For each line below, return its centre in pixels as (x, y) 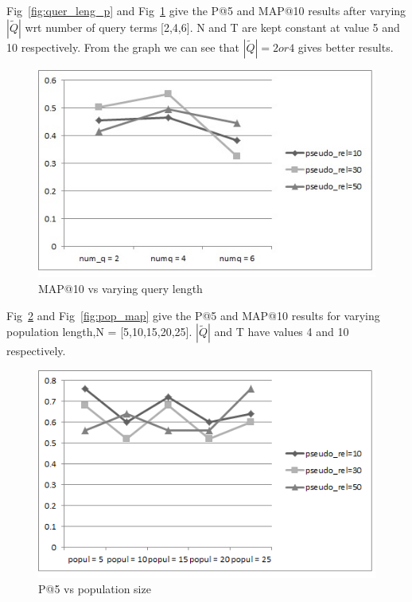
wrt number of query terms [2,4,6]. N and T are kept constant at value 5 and (212, 27)
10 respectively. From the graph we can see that (123, 47)
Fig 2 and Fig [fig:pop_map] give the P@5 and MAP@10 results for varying (193, 315)
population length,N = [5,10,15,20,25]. (99, 332)
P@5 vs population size (95, 589)
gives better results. (346, 47)
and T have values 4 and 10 (282, 332)
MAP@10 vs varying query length (120, 289)
